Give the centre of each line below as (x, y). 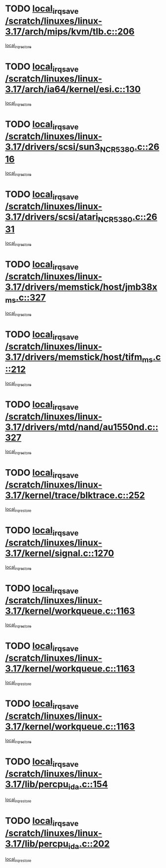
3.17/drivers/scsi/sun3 (53, 147)
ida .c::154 (88, 785)
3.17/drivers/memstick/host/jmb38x (81, 287)
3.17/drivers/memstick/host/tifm (74, 357)
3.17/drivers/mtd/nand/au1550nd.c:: (82, 427)
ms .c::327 (26, 299)
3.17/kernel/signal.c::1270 (60, 553)
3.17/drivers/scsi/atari (52, 217)
